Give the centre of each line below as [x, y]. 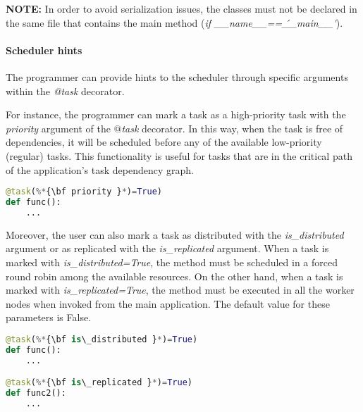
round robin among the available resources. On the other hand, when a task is [174, 276]
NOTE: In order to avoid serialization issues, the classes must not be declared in [181, 8]
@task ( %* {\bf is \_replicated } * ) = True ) [99, 383]
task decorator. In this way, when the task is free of [232, 128]
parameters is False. [49, 317]
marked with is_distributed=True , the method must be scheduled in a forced [172, 262]
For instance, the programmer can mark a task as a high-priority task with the [176, 114]
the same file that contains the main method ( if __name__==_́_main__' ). [174, 22]
